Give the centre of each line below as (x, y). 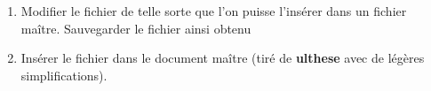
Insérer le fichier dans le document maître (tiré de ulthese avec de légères (223, 58)
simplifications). (64, 75)
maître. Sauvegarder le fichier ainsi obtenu (136, 28)
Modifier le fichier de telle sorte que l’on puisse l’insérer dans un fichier (214, 11)
